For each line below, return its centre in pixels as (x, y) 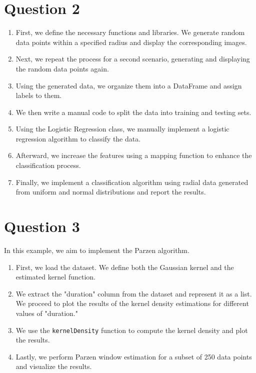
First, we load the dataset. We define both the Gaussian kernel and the (125, 267)
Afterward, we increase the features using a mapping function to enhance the (134, 155)
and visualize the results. (54, 366)
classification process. (48, 165)
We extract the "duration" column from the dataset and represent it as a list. (134, 293)
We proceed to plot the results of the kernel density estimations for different (132, 303)
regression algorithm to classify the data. (78, 138)
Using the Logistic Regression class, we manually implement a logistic (122, 129)
